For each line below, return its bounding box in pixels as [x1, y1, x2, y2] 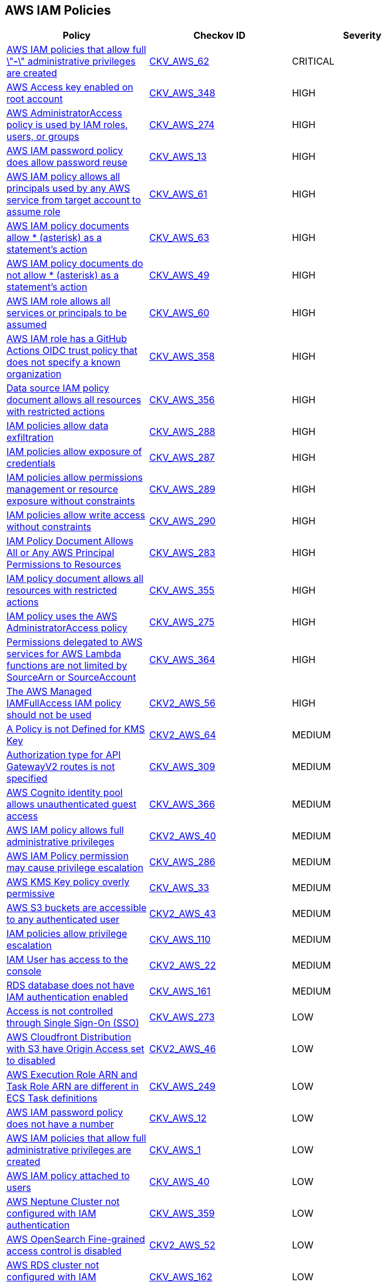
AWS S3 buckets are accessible [6, 902, 147, 914]
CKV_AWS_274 [149, 119, 215, 131]
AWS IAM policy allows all [6, 170, 120, 183]
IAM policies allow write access [6, 509, 145, 521]
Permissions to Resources [6, 558, 122, 571]
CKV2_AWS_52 [149, 1239, 216, 1251]
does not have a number [6, 1118, 114, 1130]
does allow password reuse [6, 156, 127, 169]
